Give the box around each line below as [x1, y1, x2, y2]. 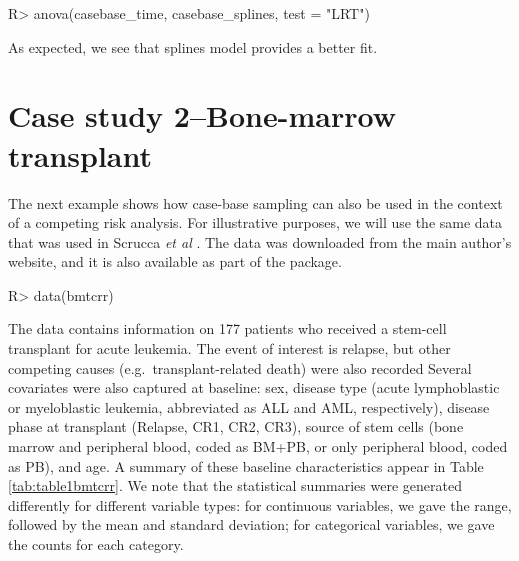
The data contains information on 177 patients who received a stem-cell [8, 318, 447, 339]
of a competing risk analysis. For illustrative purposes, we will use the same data [8, 212, 503, 233]
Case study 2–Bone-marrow [8, 95, 396, 136]
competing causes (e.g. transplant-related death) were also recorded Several [8, 357, 472, 378]
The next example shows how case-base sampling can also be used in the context [8, 192, 503, 213]
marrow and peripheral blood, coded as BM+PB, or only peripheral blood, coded [8, 436, 508, 457]
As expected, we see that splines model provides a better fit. [8, 36, 378, 57]
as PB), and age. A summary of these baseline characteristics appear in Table [8, 455, 484, 476]
